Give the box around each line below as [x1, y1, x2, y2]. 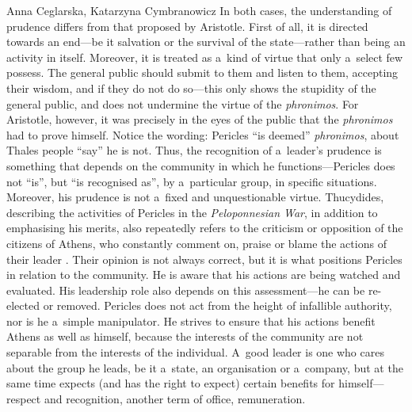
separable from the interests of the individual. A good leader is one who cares [6, 344, 384, 360]
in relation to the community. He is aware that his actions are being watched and [6, 266, 401, 283]
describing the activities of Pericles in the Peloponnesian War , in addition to [6, 204, 378, 220]
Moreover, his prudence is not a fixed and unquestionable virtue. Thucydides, [6, 189, 384, 205]
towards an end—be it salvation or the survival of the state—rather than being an [6, 33, 406, 50]
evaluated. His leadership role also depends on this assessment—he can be [6, 281, 365, 298]
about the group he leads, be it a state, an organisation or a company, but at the [6, 359, 403, 376]
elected [6, 297, 40, 314]
